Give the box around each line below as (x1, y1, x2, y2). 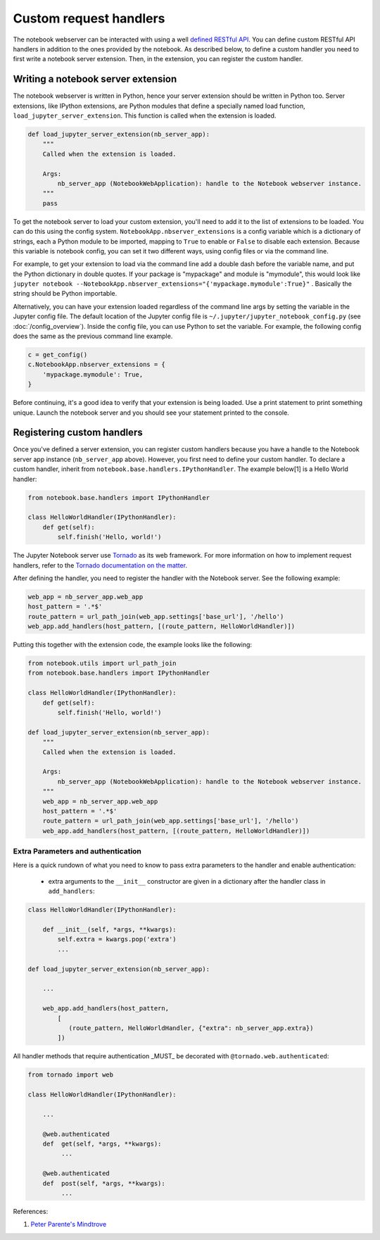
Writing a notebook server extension (13, 73, 177, 85)
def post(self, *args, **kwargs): (42, 1179, 165, 1187)
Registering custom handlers (13, 427, 144, 439)
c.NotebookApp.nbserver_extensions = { (27, 361, 165, 369)
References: (13, 1207, 49, 1215)
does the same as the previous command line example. (13, 332, 173, 341)
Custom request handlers (13, 11, 165, 26)
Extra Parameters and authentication (13, 846, 142, 856)
